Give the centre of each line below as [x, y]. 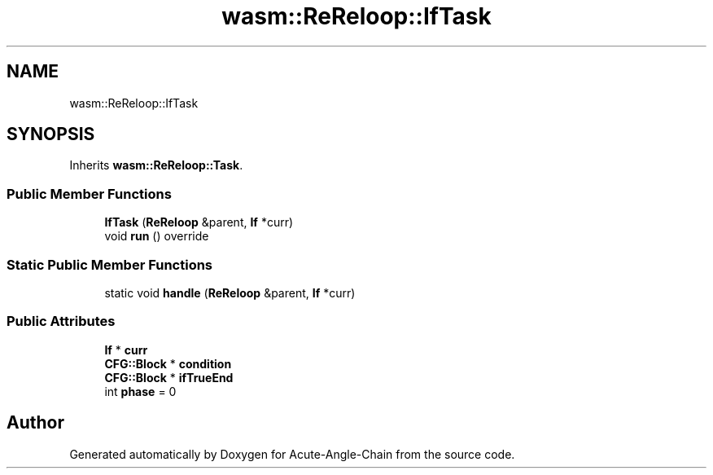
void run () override [157, 236]
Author [35, 423]
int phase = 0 [140, 391]
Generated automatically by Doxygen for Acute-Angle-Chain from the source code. [292, 454]
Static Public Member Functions [110, 264]
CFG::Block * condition [168, 363]
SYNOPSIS [51, 134]
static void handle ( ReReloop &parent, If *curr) [230, 292]
